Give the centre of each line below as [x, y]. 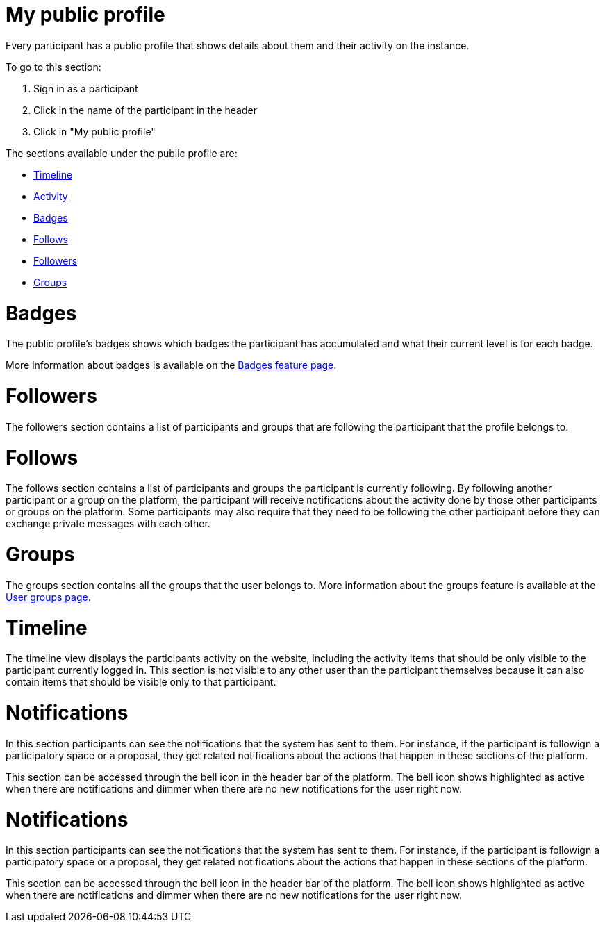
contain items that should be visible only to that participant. [141, 682]
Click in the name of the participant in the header [145, 110]
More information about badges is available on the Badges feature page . [171, 365]
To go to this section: [53, 67]
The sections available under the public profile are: [122, 153]
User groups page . [48, 597]
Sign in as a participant [86, 88]
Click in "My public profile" [94, 131]
